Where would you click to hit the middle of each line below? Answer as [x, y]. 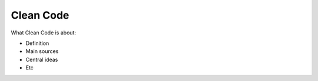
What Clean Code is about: [44, 33]
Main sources [42, 51]
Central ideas [42, 59]
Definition [37, 43]
